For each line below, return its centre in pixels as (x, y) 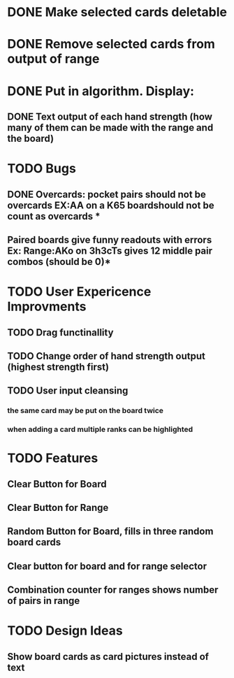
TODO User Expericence (79, 292)
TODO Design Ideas (65, 631)
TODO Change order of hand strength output (107, 356)
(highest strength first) (58, 367)
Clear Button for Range (58, 508)
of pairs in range (44, 601)
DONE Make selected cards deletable (117, 12)
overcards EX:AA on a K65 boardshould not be (111, 205)
